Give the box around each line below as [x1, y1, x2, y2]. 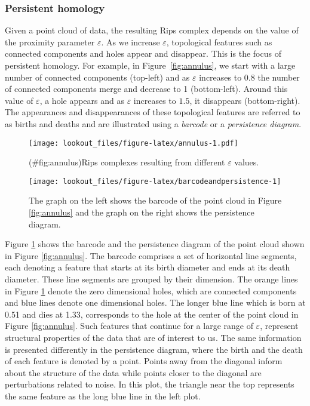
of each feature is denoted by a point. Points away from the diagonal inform [5, 355, 283, 367]
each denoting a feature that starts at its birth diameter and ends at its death [5, 261, 290, 273]
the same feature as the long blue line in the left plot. [5, 389, 201, 402]
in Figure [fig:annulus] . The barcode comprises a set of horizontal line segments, [5, 249, 297, 262]
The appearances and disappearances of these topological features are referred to [5, 106, 300, 118]
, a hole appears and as [39, 94, 124, 106]
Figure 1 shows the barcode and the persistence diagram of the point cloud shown [5, 238, 305, 250]
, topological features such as [166, 35, 272, 48]
